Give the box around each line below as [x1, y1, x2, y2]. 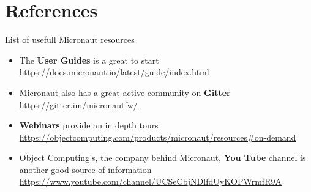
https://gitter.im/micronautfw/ [19, 98, 138, 111]
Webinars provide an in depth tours [19, 119, 159, 131]
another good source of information [19, 163, 152, 175]
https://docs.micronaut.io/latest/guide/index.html [19, 65, 209, 78]
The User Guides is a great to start [19, 53, 159, 66]
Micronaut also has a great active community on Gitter [19, 86, 231, 98]
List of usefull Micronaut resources [5, 33, 135, 46]
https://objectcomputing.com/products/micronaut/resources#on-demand [19, 130, 296, 143]
